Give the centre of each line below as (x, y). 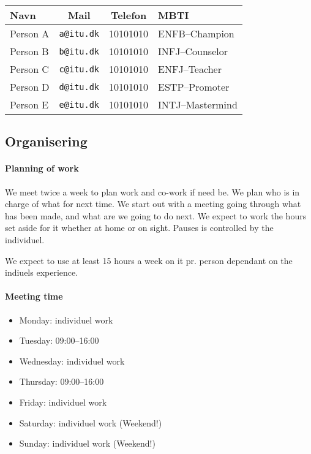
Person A (30, 33)
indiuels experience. (42, 272)
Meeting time (34, 296)
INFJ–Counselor (193, 51)
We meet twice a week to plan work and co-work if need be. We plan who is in (152, 191)
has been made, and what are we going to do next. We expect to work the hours (156, 215)
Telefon (129, 15)
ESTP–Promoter (194, 87)
